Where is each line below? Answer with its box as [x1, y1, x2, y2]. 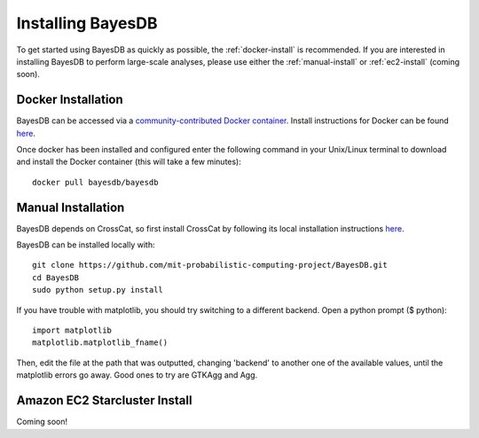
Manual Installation [16, 199, 125, 215]
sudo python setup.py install [32, 285, 164, 295]
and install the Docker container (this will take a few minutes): [16, 156, 241, 168]
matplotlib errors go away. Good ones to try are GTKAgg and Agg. [16, 370, 258, 380]
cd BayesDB [32, 272, 80, 283]
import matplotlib [32, 325, 113, 336]
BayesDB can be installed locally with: [16, 239, 155, 250]
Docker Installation [16, 92, 123, 107]
